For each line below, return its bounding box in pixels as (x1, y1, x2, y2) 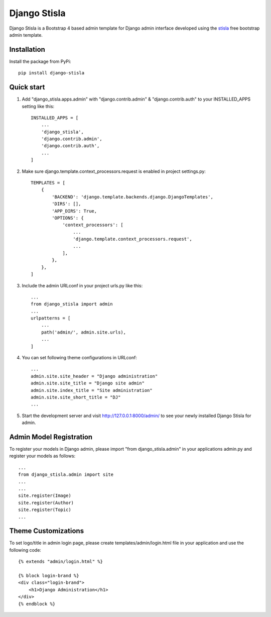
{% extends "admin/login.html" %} (18, 559, 103, 565)
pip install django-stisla (18, 70, 85, 76)
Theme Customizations (9, 527, 84, 535)
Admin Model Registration (9, 433, 93, 441)
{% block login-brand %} (18, 573, 79, 579)
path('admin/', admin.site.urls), (41, 329, 126, 335)
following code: (9, 547, 41, 553)
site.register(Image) (18, 493, 71, 498)
